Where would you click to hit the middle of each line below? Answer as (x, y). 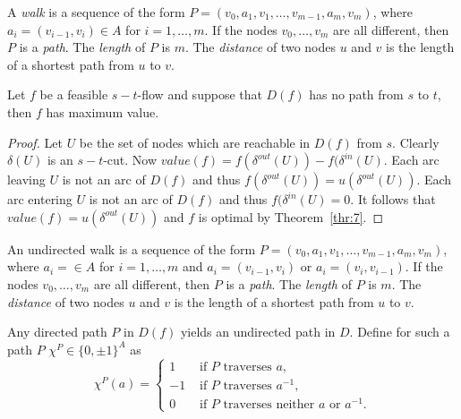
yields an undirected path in (258, 332)
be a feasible (74, 94)
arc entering (40, 199)
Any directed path (57, 332)
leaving (26, 180)
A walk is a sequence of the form (96, 12)
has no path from (356, 94)
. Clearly (416, 142)
